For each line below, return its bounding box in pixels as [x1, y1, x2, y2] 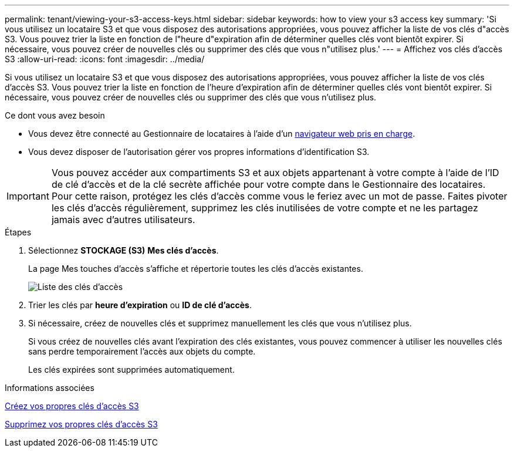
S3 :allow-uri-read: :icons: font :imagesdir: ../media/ [5, 54, 205, 64]
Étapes [5, 227, 32, 237]
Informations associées [5, 383, 94, 393]
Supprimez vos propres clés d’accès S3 [5, 419, 158, 429]
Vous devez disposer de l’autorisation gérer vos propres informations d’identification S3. [28, 147, 370, 157]
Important [6, 190, 49, 202]
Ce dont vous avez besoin [5, 110, 105, 120]
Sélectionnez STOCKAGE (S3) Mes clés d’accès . [28, 245, 219, 255]
